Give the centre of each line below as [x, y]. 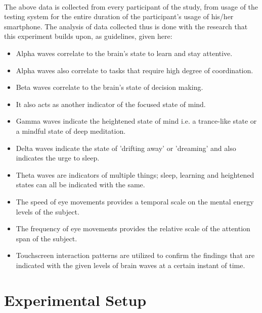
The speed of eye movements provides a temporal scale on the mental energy [135, 201]
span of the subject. [47, 238]
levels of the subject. [48, 211]
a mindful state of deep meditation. [71, 131]
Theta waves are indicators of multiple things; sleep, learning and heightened [135, 174]
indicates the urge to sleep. [58, 158]
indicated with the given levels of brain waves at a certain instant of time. [130, 265]
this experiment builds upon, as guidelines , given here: [88, 36]
